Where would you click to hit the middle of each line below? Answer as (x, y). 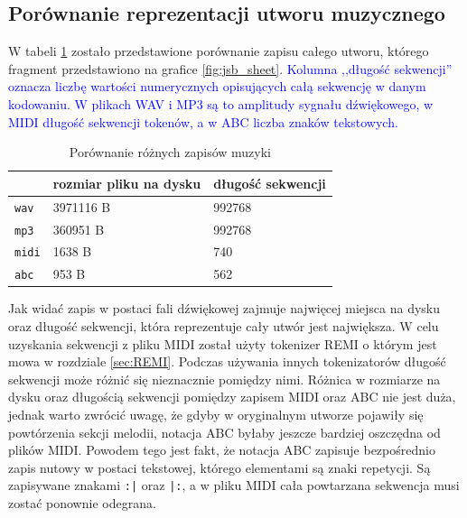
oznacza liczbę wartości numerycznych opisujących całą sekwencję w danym (217, 86)
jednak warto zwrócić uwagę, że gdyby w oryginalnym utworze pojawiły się (216, 415)
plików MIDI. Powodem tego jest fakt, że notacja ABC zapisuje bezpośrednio (222, 450)
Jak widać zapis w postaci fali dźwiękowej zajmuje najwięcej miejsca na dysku (224, 308)
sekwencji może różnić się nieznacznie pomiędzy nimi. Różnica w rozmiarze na (224, 379)
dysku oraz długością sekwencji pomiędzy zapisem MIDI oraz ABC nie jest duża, (232, 397)
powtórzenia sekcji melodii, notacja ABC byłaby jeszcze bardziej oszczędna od (224, 432)
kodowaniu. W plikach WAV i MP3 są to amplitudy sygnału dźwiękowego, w (221, 103)
